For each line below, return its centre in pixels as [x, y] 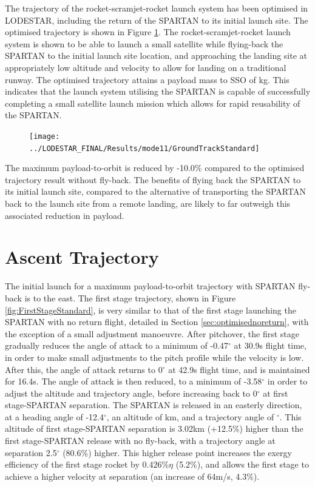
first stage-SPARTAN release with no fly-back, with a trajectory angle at [140, 441]
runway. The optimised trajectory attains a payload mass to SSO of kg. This [147, 79]
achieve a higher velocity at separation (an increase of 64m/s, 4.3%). [132, 476]
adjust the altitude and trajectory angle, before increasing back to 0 [131, 393]
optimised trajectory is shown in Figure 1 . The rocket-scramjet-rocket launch [148, 32]
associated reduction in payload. [65, 215]
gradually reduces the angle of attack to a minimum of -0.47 [117, 345]
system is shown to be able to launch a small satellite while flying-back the [144, 43]
